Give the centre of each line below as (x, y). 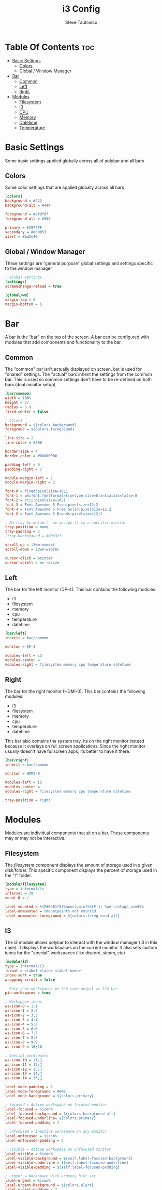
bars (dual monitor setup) (30, 385)
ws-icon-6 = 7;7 (21, 1033)
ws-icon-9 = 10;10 (23, 1047)
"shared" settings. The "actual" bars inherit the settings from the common (79, 374)
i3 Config (81, 9)
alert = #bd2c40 (21, 236)
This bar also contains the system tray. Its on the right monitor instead (75, 741)
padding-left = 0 (22, 464)
